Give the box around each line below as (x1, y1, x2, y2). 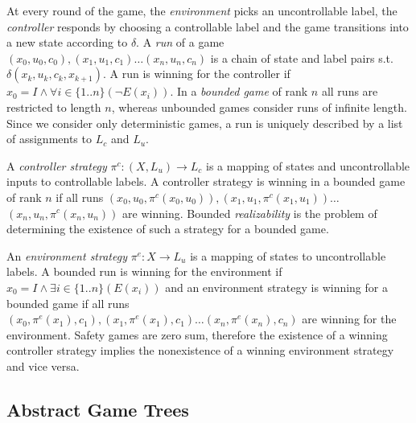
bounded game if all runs (6, 294, 130, 311)
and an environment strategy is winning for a (165, 278, 388, 295)
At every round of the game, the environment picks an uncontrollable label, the (6, 2, 397, 18)
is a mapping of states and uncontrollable (206, 157, 410, 174)
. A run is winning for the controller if (103, 65, 290, 82)
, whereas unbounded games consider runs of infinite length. (111, 98, 407, 115)
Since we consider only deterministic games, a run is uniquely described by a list (6, 114, 403, 131)
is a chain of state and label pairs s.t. (210, 49, 393, 66)
